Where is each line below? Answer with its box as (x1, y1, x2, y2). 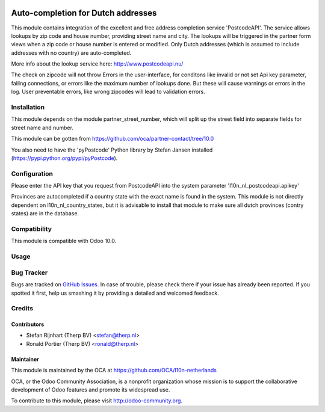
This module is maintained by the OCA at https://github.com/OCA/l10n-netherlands (11, 367, 217, 374)
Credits (11, 304, 33, 313)
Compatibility (11, 225, 52, 233)
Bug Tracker (11, 268, 48, 277)
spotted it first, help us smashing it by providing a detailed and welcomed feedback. (11, 289, 219, 297)
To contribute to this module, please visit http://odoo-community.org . (11, 397, 183, 404)
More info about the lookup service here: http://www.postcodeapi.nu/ (11, 60, 184, 67)
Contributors (11, 321, 45, 328)
